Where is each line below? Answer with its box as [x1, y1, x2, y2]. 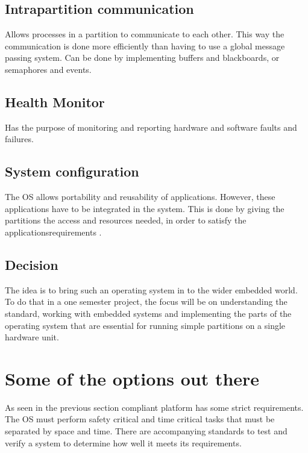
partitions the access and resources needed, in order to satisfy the [5, 214, 247, 226]
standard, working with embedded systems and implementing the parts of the [5, 307, 292, 319]
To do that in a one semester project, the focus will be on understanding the [5, 295, 288, 308]
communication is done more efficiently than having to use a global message [5, 39, 285, 52]
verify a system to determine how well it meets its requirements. [5, 436, 242, 449]
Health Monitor [5, 92, 105, 111]
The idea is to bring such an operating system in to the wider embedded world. [5, 283, 298, 296]
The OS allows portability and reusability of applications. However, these [5, 190, 275, 203]
